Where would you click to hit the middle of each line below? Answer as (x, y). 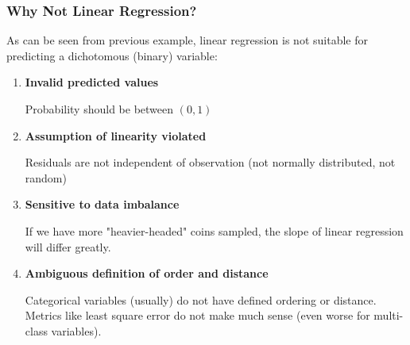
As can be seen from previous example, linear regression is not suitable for (187, 40)
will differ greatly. (68, 246)
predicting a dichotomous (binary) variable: (112, 55)
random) (46, 177)
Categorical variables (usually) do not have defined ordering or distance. (201, 299)
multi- (389, 315)
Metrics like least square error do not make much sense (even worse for (197, 315)
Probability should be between (99, 109)
